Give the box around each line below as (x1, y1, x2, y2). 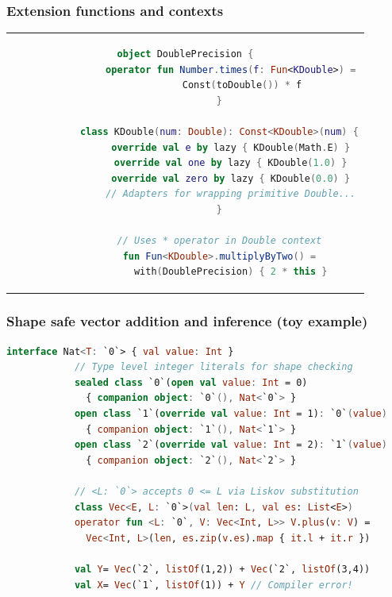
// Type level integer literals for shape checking (74, 361, 353, 373)
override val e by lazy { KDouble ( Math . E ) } (111, 141, 351, 153)
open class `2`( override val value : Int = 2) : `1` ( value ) (74, 439, 387, 451)
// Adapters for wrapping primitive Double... (106, 188, 356, 200)
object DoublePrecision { (117, 48, 254, 60)
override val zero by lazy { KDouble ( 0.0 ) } (111, 172, 351, 184)
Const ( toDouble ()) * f (182, 79, 302, 91)
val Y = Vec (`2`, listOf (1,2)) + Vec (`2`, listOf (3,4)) (74, 563, 371, 575)
